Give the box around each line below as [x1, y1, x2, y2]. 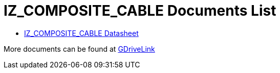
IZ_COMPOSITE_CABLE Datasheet [24, 28, 139, 38]
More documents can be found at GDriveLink [4, 44, 155, 53]
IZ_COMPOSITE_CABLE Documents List [4, 2, 276, 19]
